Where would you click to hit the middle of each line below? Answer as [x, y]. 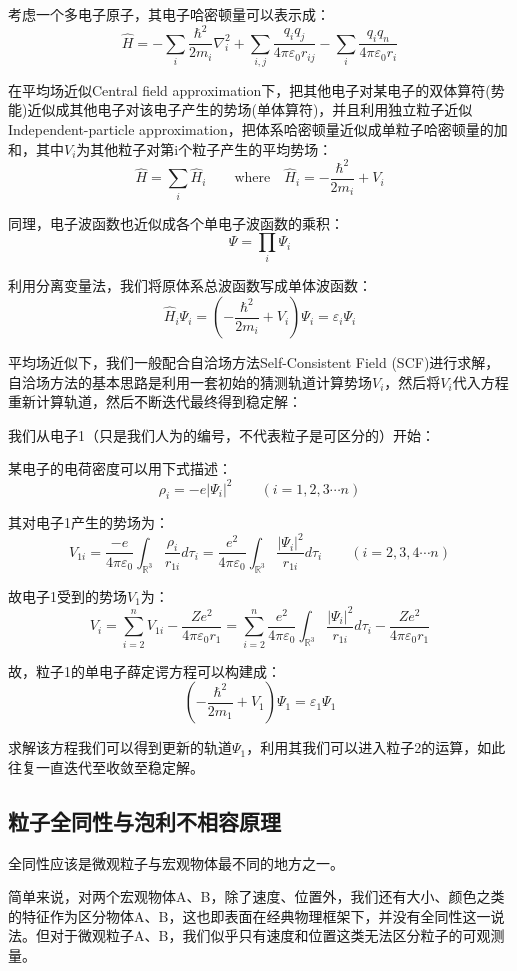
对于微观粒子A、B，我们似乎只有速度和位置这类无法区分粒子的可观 [270, 935]
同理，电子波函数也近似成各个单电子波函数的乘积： [176, 222]
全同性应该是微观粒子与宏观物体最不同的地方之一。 [176, 862]
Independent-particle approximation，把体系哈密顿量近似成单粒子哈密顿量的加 [258, 129]
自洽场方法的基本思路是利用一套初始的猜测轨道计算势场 [190, 381]
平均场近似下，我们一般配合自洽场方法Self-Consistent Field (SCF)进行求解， [254, 362]
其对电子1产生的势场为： [88, 522]
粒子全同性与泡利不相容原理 [144, 820]
